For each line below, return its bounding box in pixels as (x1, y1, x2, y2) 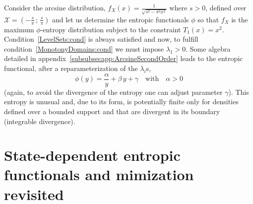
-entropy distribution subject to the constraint (40, 24, 181, 34)
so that (197, 14, 219, 24)
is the (231, 14, 248, 24)
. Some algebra (186, 43, 231, 54)
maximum (4, 24, 34, 34)
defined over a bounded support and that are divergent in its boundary (4, 106, 220, 116)
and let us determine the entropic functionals (52, 14, 189, 24)
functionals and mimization (4, 164, 194, 185)
